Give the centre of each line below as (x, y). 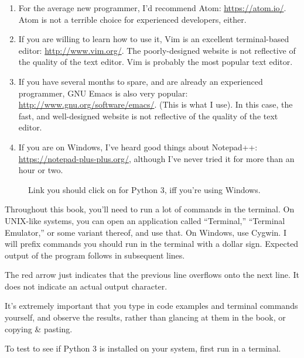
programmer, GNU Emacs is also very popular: (103, 93)
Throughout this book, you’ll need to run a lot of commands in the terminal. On (150, 209)
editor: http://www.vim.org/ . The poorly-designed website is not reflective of (157, 50)
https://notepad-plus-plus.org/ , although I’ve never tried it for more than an (156, 158)
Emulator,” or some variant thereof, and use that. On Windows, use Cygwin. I (146, 232)
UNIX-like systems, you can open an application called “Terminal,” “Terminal (145, 220)
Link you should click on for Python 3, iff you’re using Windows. (144, 189)
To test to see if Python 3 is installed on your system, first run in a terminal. (143, 348)
